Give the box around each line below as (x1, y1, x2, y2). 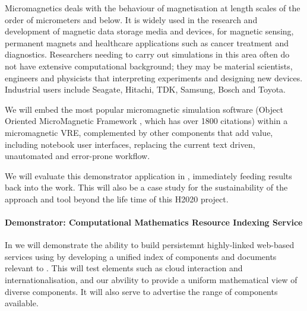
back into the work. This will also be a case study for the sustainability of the (5, 181, 288, 193)
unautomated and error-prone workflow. (5, 150, 150, 162)
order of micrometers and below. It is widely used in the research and (5, 13, 258, 26)
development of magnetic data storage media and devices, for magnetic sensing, (5, 25, 294, 37)
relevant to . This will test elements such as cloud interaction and (5, 262, 243, 274)
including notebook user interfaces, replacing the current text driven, (5, 138, 255, 150)
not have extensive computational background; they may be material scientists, (5, 59, 293, 72)
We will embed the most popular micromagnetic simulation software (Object (5, 103, 283, 115)
